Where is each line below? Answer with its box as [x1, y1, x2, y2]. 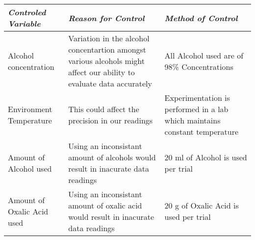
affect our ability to [68, 66, 135, 78]
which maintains [164, 115, 221, 126]
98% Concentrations [164, 60, 233, 72]
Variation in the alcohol [68, 32, 150, 44]
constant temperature [164, 126, 239, 137]
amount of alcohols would [68, 151, 156, 163]
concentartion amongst [68, 44, 147, 55]
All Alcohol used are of [164, 49, 244, 61]
